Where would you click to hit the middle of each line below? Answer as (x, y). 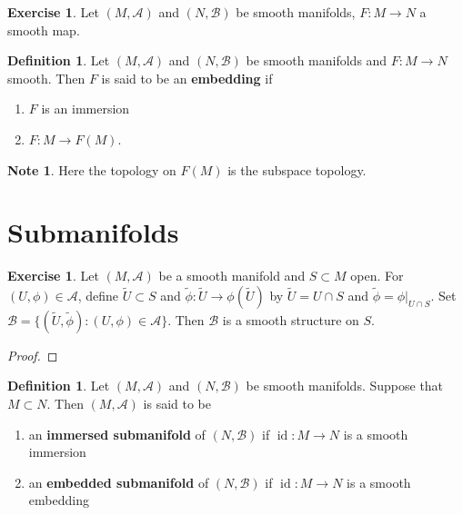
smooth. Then (46, 78)
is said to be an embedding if (187, 78)
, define (98, 295)
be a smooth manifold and (232, 276)
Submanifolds (93, 232)
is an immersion (86, 109)
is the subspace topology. (297, 169)
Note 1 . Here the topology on (92, 169)
